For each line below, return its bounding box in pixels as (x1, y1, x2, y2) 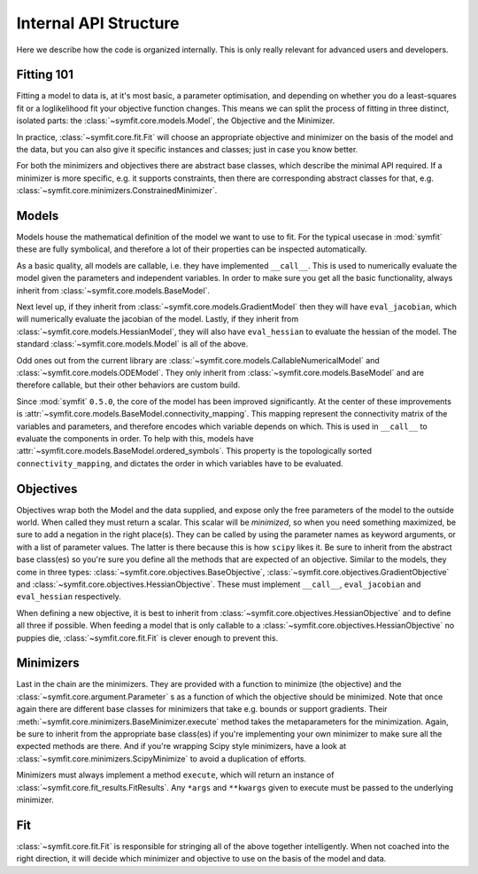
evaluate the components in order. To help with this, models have (16, 433, 254, 443)
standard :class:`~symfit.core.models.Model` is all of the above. (16, 339, 249, 349)
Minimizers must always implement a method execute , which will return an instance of (16, 769, 335, 780)
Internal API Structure (16, 13, 180, 33)
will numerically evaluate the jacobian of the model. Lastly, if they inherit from (16, 314, 299, 324)
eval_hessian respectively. (16, 591, 121, 602)
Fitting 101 (16, 67, 74, 82)
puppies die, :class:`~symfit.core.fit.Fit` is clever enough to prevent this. (16, 632, 279, 643)
